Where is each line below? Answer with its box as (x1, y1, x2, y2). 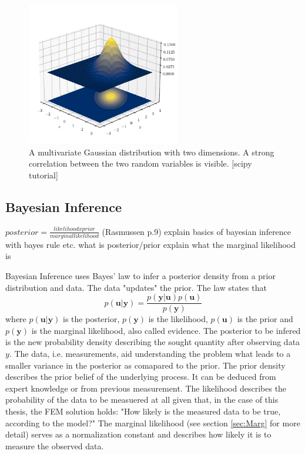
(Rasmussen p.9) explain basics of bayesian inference (102, 225, 291, 237)
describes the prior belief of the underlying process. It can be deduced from (5, 370, 276, 383)
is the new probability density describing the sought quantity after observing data (5, 336, 300, 348)
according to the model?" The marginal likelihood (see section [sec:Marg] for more (5, 416, 300, 429)
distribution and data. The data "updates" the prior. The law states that (5, 281, 267, 293)
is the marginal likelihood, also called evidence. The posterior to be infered (31, 324, 301, 336)
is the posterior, (63, 313, 120, 325)
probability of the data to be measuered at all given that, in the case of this (5, 393, 279, 406)
